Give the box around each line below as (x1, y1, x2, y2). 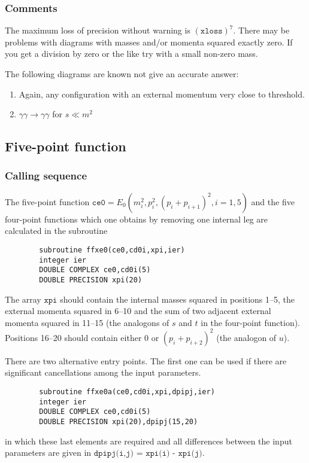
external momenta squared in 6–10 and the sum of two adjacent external (5, 304, 271, 317)
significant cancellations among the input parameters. (5, 366, 201, 379)
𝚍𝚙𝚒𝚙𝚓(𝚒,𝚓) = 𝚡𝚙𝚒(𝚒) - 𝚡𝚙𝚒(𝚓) (93, 449, 202, 458)
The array (5, 293, 41, 305)
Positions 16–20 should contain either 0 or (5, 331, 159, 343)
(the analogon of (216, 331, 277, 343)
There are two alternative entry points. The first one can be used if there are (5, 354, 287, 367)
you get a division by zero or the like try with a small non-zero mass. (5, 47, 258, 60)
